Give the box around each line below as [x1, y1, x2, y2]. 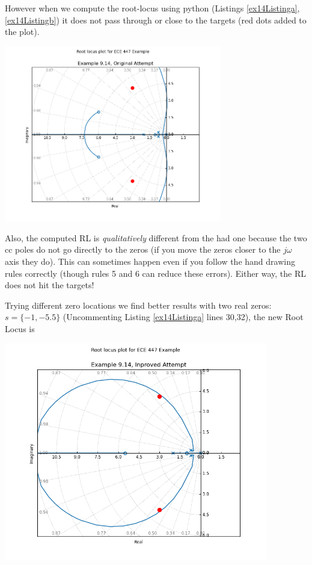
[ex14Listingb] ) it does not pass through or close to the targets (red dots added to [5, 13, 307, 26]
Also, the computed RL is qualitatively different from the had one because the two [5, 231, 307, 244]
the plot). [5, 25, 40, 38]
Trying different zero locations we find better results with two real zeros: [5, 298, 272, 311]
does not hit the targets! [5, 279, 94, 291]
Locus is [5, 322, 35, 335]
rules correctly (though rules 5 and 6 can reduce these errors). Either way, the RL [5, 267, 306, 279]
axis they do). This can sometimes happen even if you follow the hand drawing [5, 255, 295, 267]
